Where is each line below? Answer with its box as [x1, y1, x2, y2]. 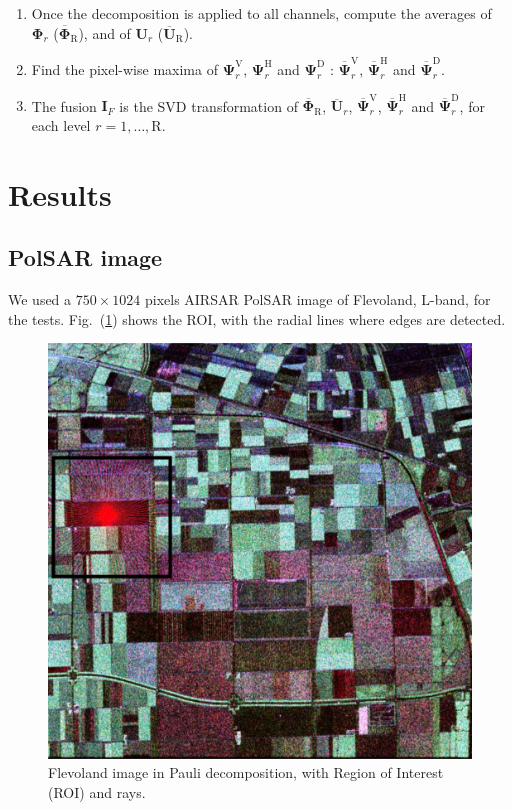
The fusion [31, 95, 97, 116]
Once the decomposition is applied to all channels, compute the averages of [31, 3, 492, 23]
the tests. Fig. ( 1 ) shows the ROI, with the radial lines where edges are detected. [8, 308, 506, 329]
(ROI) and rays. [48, 782, 146, 803]
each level [31, 114, 91, 135]
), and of [78, 22, 131, 43]
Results [8, 173, 112, 214]
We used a [8, 288, 72, 309]
